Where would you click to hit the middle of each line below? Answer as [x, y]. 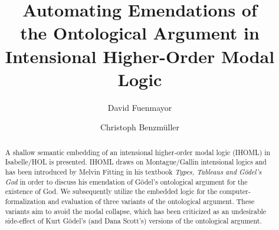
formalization [25, 201]
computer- [235, 191]
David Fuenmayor [140, 107]
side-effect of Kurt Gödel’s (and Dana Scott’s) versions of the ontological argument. [133, 221]
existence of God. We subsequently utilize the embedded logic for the [111, 191]
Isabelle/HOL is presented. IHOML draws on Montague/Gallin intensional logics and [136, 162]
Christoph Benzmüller [140, 127]
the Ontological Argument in [140, 33]
